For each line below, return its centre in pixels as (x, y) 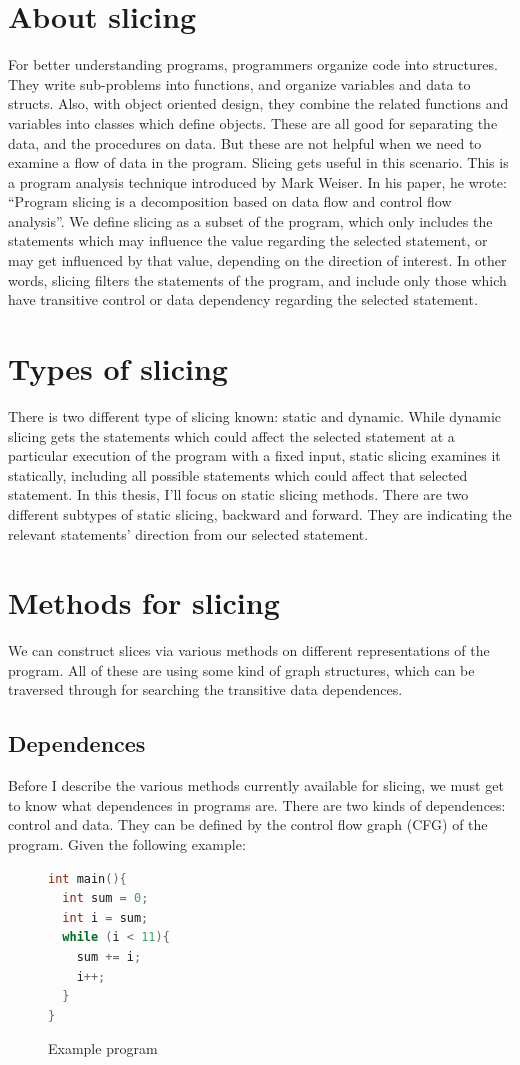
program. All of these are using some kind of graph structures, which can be (241, 669)
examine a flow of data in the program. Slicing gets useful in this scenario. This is (258, 162)
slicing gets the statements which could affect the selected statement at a (231, 435)
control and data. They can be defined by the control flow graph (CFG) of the (248, 824)
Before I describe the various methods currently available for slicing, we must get (256, 785)
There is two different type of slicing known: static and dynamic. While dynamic (255, 415)
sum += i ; (109, 956)
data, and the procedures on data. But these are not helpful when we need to (245, 142)
